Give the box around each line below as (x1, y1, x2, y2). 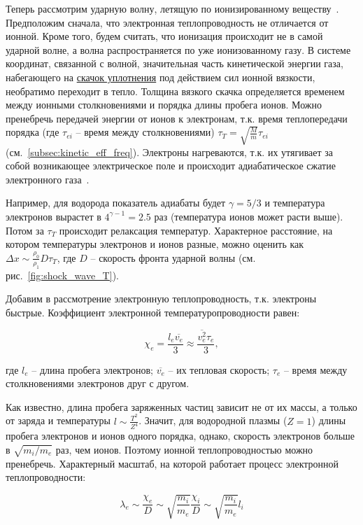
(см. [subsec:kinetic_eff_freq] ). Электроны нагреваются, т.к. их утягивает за (6, 144, 334, 159)
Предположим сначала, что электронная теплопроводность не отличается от (6, 15, 329, 29)
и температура (264, 195, 325, 210)
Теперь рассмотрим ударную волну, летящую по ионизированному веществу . (6, 1, 339, 15)
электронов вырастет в (6, 209, 101, 223)
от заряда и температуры (6, 413, 111, 428)
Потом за (6, 223, 44, 237)
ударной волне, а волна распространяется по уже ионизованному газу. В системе (6, 42, 351, 57)
